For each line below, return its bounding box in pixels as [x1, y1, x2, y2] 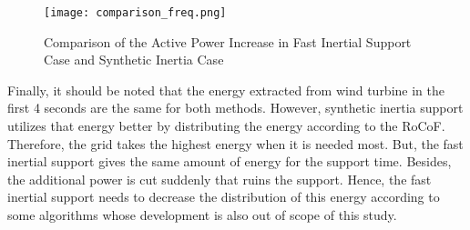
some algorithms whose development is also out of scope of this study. [7, 205, 397, 224]
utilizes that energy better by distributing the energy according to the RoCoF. [7, 116, 445, 135]
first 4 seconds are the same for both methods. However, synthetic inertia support [7, 98, 464, 117]
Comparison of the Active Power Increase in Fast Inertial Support [44, 32, 412, 51]
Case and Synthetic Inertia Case [44, 50, 224, 69]
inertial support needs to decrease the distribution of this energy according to [7, 187, 440, 206]
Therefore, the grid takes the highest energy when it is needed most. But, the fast [7, 134, 464, 153]
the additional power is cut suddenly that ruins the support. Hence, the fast [7, 169, 432, 188]
